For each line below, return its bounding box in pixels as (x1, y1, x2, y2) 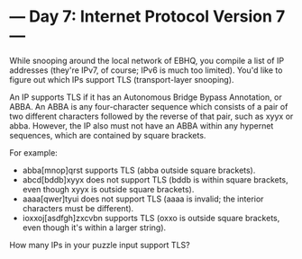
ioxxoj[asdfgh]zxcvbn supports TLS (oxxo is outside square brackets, (22, 212, 280, 223)
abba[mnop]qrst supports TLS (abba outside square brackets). (22, 165, 256, 175)
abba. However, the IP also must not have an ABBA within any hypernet (9, 120, 274, 131)
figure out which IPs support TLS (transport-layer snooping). (9, 74, 234, 85)
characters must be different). (22, 202, 134, 213)
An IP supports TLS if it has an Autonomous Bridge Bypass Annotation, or (9, 92, 282, 103)
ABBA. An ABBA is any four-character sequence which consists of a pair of (9, 101, 288, 112)
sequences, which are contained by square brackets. (9, 129, 206, 140)
